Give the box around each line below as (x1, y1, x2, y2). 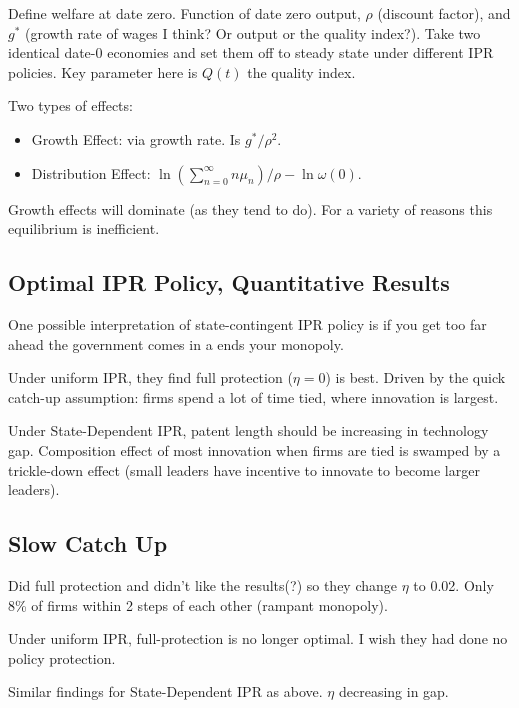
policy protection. (8, 647, 116, 668)
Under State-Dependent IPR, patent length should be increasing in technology (8, 420, 489, 441)
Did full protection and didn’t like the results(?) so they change (8, 574, 398, 595)
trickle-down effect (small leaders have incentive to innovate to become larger (8, 459, 480, 480)
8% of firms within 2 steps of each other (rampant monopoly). (8, 594, 388, 615)
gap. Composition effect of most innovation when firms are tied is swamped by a (8, 439, 501, 460)
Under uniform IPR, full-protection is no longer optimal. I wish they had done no (8, 628, 508, 649)
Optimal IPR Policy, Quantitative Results (8, 267, 450, 298)
